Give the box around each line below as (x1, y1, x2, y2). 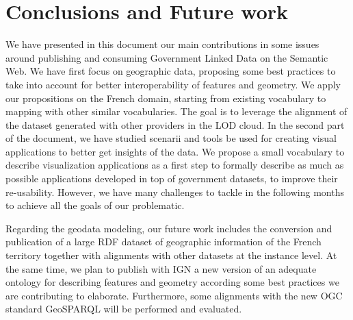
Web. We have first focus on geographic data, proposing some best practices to (5, 64, 336, 78)
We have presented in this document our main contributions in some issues (5, 37, 319, 51)
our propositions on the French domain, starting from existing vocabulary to (5, 90, 326, 105)
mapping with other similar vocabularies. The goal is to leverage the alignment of (5, 104, 348, 119)
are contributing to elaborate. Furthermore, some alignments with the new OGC (5, 288, 343, 302)
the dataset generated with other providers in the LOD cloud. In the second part (5, 117, 345, 132)
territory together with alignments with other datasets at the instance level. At (5, 248, 337, 262)
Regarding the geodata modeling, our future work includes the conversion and (5, 221, 332, 235)
